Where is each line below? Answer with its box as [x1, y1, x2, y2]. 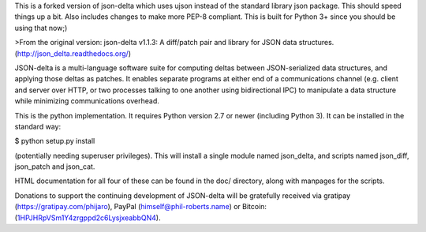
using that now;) [14, 23, 68, 32]
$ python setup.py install [14, 137, 95, 146]
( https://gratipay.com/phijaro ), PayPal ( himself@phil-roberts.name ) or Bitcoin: [14, 202, 267, 211]
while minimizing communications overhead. [14, 96, 159, 106]
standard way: [14, 122, 62, 131]
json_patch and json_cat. [14, 162, 95, 171]
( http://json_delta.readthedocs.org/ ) [14, 48, 132, 58]
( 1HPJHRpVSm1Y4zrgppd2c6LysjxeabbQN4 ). [14, 213, 161, 223]
